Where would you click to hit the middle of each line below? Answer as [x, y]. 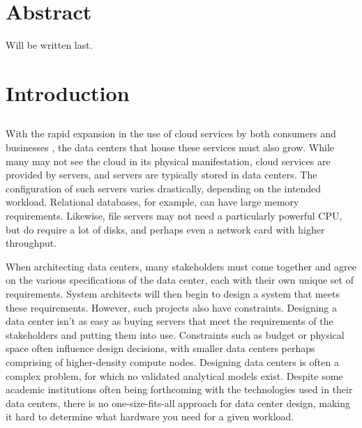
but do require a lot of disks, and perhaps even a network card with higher [165, 229]
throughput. [31, 243]
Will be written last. [49, 45]
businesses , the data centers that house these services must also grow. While [170, 147]
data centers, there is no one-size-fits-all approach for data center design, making [178, 403]
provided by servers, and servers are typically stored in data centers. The [161, 175]
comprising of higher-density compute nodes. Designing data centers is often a [172, 361]
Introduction [68, 92]
